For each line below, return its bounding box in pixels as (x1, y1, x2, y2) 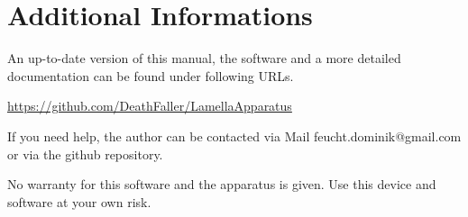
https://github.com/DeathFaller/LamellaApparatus (7, 96, 292, 115)
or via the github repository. (7, 144, 163, 163)
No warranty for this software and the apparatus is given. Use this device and (7, 175, 436, 194)
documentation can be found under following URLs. (7, 66, 294, 85)
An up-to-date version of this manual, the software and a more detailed (7, 49, 401, 68)
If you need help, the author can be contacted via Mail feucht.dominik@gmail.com (7, 126, 462, 145)
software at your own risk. (7, 192, 151, 211)
